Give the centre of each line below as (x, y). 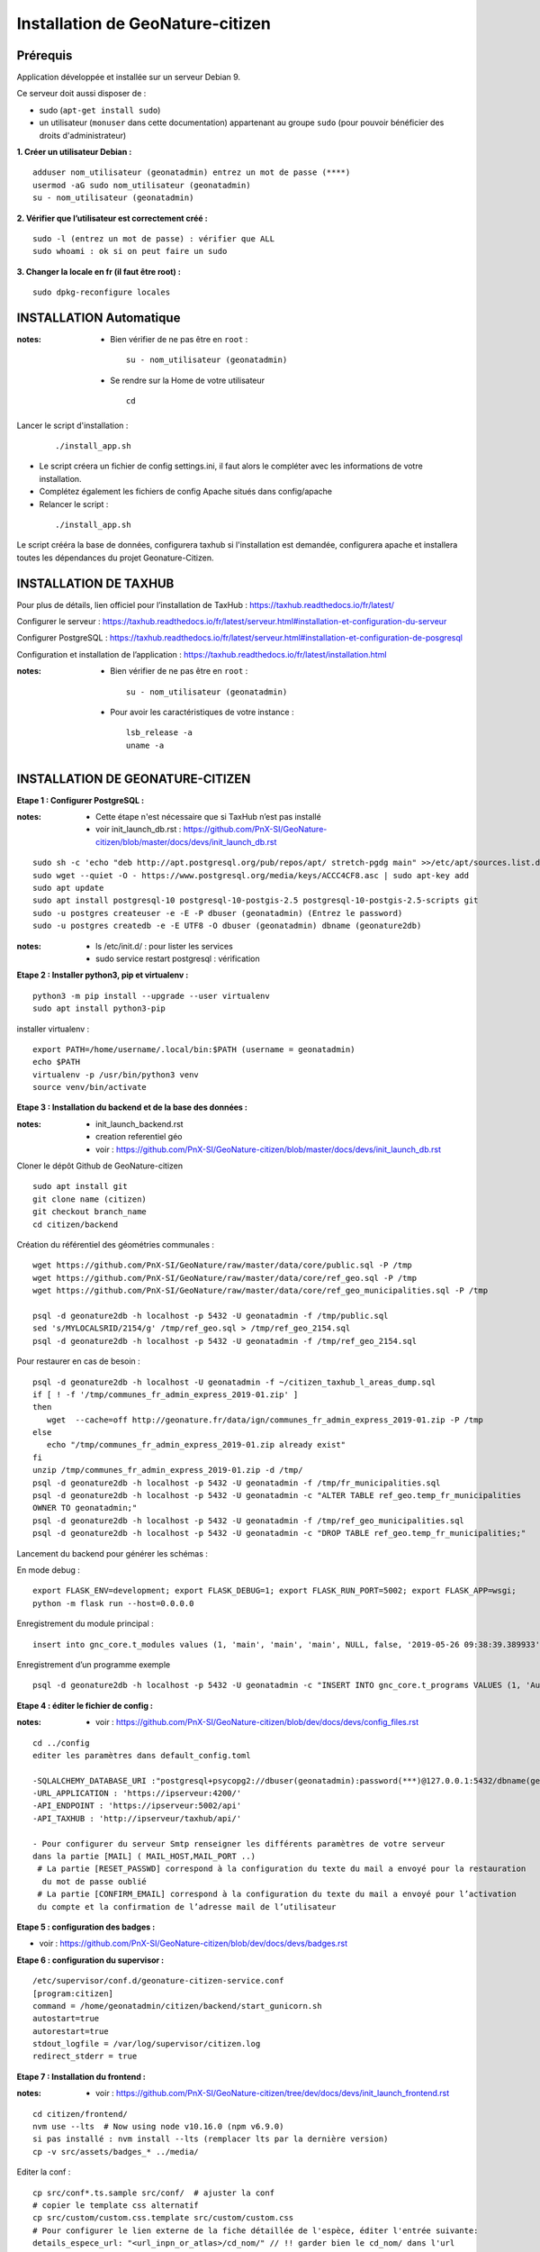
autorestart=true (71, 2031)
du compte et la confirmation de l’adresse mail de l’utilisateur (187, 1907)
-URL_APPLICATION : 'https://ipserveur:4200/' (137, 1793)
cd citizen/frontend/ (80, 2114)
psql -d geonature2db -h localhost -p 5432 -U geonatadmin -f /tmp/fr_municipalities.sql (237, 1483)
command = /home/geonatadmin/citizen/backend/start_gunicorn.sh (178, 2006)
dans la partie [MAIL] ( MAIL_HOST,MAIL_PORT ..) (144, 1857)
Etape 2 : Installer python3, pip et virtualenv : (103, 975)
